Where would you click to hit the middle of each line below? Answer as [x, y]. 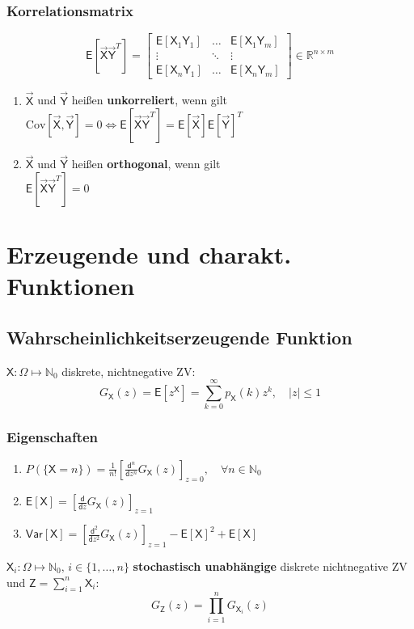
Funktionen [71, 286]
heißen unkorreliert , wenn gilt [150, 100]
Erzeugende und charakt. [149, 254]
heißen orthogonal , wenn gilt [146, 164]
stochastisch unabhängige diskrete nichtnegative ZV [270, 566]
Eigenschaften [53, 437]
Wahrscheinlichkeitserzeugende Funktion [180, 337]
